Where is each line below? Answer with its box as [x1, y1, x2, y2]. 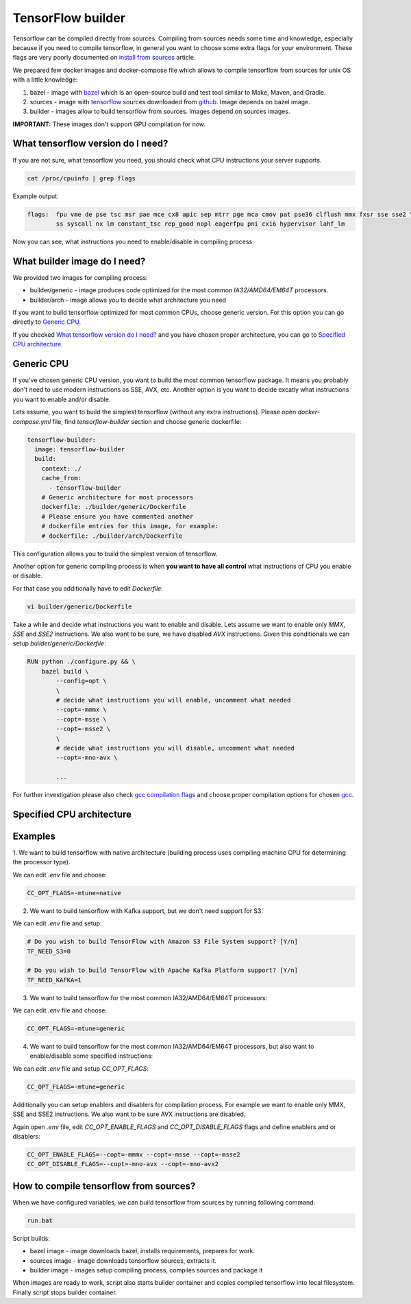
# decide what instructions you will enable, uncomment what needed [55, 696, 291, 704]
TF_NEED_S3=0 [27, 947, 71, 955]
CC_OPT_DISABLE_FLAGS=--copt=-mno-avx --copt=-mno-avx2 [27, 1160, 219, 1168]
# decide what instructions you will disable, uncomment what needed [55, 744, 295, 752]
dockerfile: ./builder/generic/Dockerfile [41, 503, 186, 511]
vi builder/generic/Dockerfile [27, 602, 133, 610]
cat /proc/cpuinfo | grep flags [27, 174, 136, 182]
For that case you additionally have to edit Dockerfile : [12, 584, 164, 593]
